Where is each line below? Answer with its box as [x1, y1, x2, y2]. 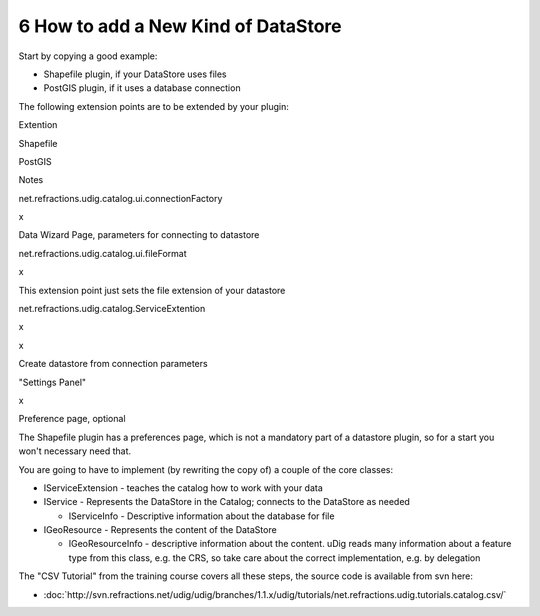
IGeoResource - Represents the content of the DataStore [43, 524, 277, 536]
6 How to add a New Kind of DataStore [18, 15, 342, 37]
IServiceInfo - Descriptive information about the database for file [68, 510, 335, 522]
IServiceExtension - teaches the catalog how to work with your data [43, 481, 324, 494]
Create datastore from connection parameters [18, 358, 209, 370]
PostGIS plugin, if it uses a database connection [43, 82, 241, 94]
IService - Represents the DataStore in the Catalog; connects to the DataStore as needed [43, 496, 410, 508]
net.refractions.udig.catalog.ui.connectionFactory [18, 192, 223, 204]
